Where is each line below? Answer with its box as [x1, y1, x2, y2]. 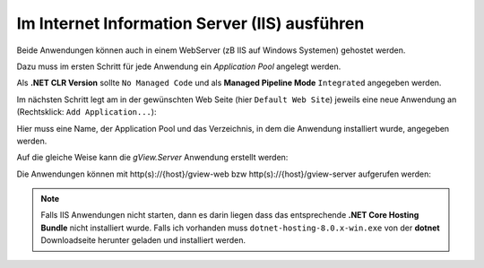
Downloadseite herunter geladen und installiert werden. [40, 235, 246, 246]
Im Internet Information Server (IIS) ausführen [16, 13, 365, 33]
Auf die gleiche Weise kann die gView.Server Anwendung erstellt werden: [16, 152, 289, 163]
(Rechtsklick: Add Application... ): [16, 107, 157, 117]
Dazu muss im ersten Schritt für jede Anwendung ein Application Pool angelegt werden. [16, 61, 341, 72]
